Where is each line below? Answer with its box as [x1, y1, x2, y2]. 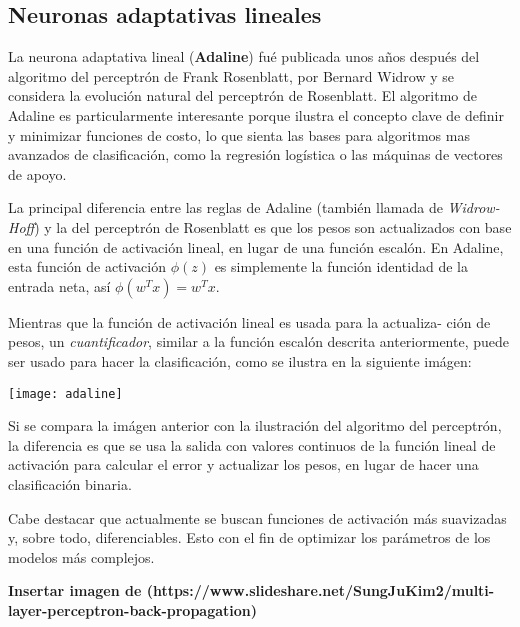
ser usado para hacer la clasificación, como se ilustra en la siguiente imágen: [8, 350, 472, 371]
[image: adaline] [8, 386, 123, 401]
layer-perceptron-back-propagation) [8, 599, 258, 620]
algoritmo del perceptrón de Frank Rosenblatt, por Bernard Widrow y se [8, 65, 454, 86]
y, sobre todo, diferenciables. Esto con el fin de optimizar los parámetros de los [8, 527, 491, 548]
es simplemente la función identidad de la [214, 256, 468, 277]
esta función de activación [8, 256, 166, 277]
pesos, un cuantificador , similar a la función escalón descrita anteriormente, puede [8, 331, 509, 352]
